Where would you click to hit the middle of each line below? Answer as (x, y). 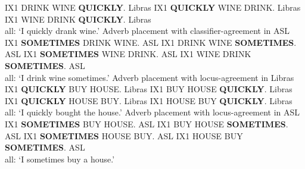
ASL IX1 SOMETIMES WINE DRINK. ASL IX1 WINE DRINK (128, 54)
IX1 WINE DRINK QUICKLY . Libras (78, 19)
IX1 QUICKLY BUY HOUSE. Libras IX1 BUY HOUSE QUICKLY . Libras (149, 89)
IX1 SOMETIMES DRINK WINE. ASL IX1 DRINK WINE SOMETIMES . (151, 42)
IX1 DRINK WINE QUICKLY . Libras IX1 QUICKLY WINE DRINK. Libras (153, 7)
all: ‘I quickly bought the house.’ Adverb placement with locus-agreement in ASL (152, 112)
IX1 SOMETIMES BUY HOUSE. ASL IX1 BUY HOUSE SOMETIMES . (147, 123)
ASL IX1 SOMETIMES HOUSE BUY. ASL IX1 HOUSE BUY (124, 135)
